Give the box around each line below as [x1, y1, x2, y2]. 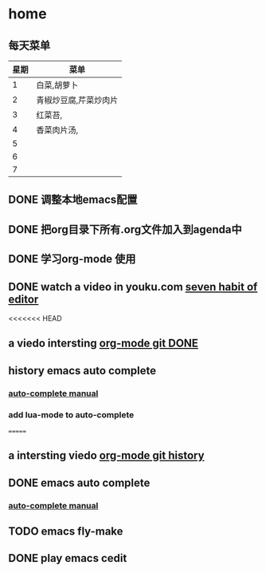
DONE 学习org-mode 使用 [8, 252, 136, 266]
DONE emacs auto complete [8, 476, 151, 489]
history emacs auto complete [8, 364, 157, 377]
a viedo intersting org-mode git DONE [8, 337, 199, 350]
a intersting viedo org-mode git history [8, 449, 205, 463]
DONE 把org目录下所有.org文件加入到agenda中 [8, 223, 242, 236]
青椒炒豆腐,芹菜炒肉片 [36, 95, 119, 105]
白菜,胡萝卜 [36, 80, 79, 90]
